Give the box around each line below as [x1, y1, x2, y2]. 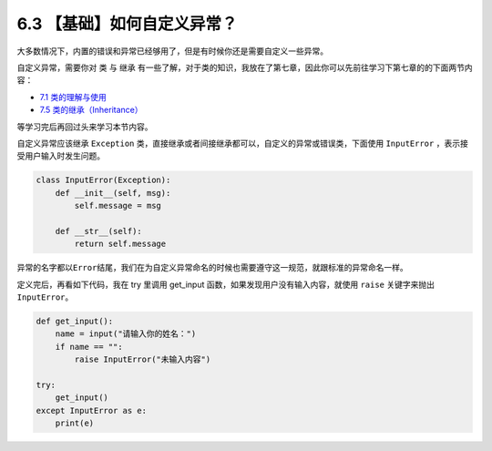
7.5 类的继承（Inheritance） [39, 105, 143, 116]
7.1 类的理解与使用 [39, 91, 107, 102]
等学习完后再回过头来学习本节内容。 [16, 121, 153, 132]
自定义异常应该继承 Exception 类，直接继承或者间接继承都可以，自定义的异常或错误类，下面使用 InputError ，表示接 [16, 138, 468, 149]
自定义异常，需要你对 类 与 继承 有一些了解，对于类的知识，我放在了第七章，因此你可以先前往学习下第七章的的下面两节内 [16, 62, 473, 73]
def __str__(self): [55, 226, 143, 236]
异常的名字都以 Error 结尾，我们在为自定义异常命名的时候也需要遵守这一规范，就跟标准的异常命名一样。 [16, 262, 409, 273]
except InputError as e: [36, 405, 148, 415]
